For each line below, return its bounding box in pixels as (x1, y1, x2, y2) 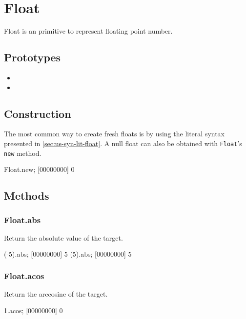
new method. (4, 148, 41, 158)
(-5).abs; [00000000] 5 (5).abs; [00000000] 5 (4, 249, 132, 259)
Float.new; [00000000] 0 (4, 164, 75, 174)
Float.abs (4, 213, 41, 225)
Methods (4, 188, 49, 203)
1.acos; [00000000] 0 (4, 305, 63, 315)
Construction (4, 106, 71, 121)
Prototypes (4, 50, 61, 65)
